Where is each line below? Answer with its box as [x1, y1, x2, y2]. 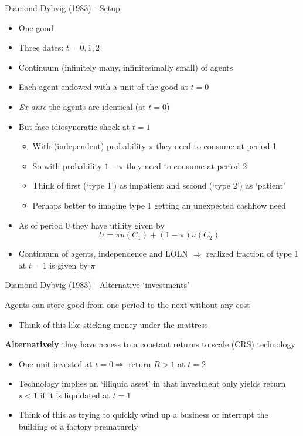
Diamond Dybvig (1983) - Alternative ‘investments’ [5, 279, 189, 291]
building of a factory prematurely [18, 420, 138, 432]
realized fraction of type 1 [206, 247, 299, 260]
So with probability [32, 159, 102, 172]
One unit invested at [18, 357, 93, 370]
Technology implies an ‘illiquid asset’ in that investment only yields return [18, 377, 286, 390]
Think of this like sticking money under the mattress [18, 318, 208, 330]
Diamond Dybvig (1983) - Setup [5, 2, 120, 14]
